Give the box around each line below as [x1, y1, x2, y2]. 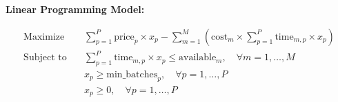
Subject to [23, 53, 67, 63]
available [179, 53, 217, 63]
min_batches [106, 69, 158, 79]
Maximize [23, 31, 65, 42]
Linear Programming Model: [6, 2, 145, 16]
